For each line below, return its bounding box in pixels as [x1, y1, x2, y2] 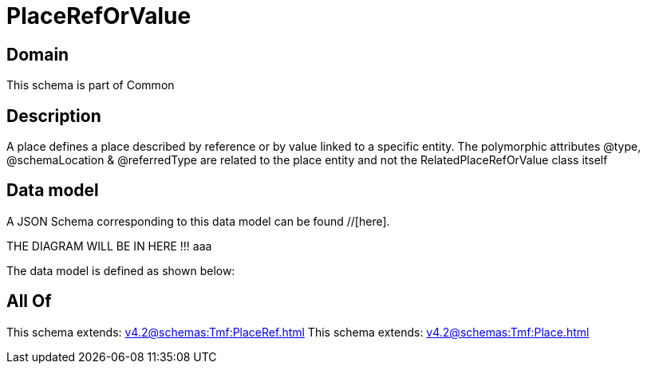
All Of [6, 291, 52, 312]
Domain [6, 44, 69, 65]
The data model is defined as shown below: [6, 263, 235, 277]
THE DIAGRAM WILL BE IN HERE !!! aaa [6, 238, 212, 253]
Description [6, 105, 101, 126]
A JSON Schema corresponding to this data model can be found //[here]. [6, 214, 390, 228]
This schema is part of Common [6, 78, 175, 92]
